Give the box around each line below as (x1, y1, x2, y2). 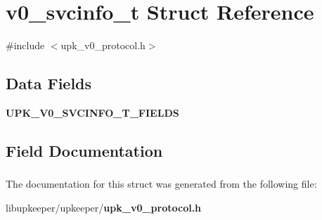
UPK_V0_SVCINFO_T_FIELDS (6, 105, 179, 119)
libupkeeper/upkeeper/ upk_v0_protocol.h (6, 200, 202, 214)
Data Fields (6, 72, 92, 94)
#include (6, 38, 45, 53)
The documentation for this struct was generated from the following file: (6, 176, 317, 191)
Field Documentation (6, 139, 163, 161)
